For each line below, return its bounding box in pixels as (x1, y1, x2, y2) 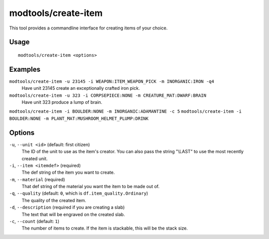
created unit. (21, 155, 48, 162)
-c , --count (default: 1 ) (9, 219, 60, 225)
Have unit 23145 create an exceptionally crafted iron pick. (21, 85, 140, 91)
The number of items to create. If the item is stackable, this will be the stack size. (21, 225, 188, 232)
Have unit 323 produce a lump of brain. (21, 99, 103, 105)
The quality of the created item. (21, 197, 87, 203)
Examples (9, 65, 41, 73)
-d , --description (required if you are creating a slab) (9, 205, 125, 211)
